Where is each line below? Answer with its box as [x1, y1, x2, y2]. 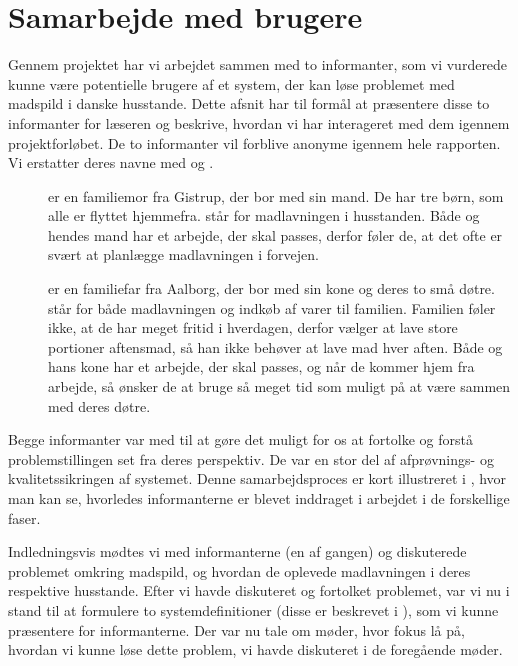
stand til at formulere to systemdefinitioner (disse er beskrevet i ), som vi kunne [8, 599, 499, 620]
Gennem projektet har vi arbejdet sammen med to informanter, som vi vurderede [8, 54, 508, 75]
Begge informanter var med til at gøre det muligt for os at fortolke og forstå [8, 429, 473, 450]
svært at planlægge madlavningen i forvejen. [48, 244, 319, 265]
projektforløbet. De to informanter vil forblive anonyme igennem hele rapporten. [8, 132, 501, 153]
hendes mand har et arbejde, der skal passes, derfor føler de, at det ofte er [48, 224, 503, 245]
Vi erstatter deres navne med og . [8, 152, 214, 173]
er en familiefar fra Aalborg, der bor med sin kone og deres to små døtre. [48, 278, 495, 299]
